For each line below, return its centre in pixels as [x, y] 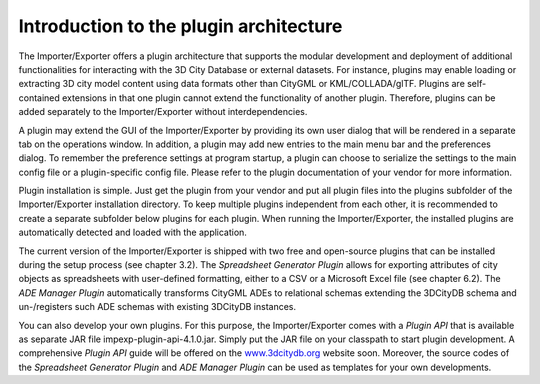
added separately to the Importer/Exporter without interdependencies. [163, 112]
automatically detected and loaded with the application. [132, 232]
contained [39, 97]
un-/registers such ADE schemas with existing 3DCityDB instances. [157, 307]
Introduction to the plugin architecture [180, 26]
